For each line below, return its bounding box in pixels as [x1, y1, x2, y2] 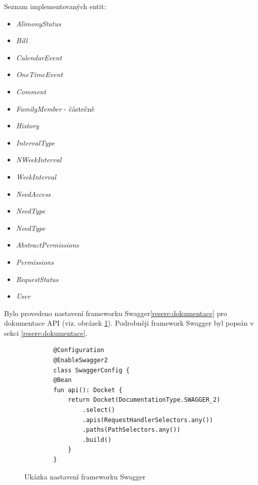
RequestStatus [16, 273, 59, 284]
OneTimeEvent [16, 69, 63, 80]
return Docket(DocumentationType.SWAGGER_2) [67, 396, 220, 404]
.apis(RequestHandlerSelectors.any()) [82, 416, 213, 424]
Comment [16, 86, 46, 96]
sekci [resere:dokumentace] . [4, 327, 88, 338]
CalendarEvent [16, 52, 62, 62]
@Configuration [53, 347, 104, 354]
